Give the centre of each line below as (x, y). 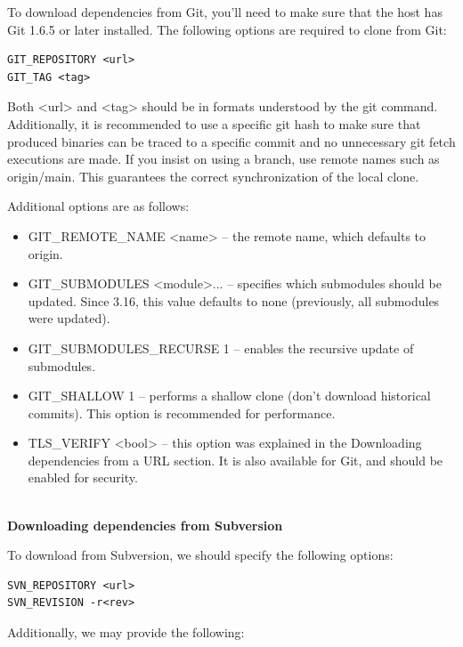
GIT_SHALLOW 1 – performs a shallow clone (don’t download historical (229, 396)
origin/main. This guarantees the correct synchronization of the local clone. (213, 176)
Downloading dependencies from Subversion (145, 525)
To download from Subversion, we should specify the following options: (200, 555)
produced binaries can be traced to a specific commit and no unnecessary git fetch (231, 141)
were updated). (69, 318)
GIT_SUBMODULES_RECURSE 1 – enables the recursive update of (221, 348)
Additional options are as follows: (98, 206)
